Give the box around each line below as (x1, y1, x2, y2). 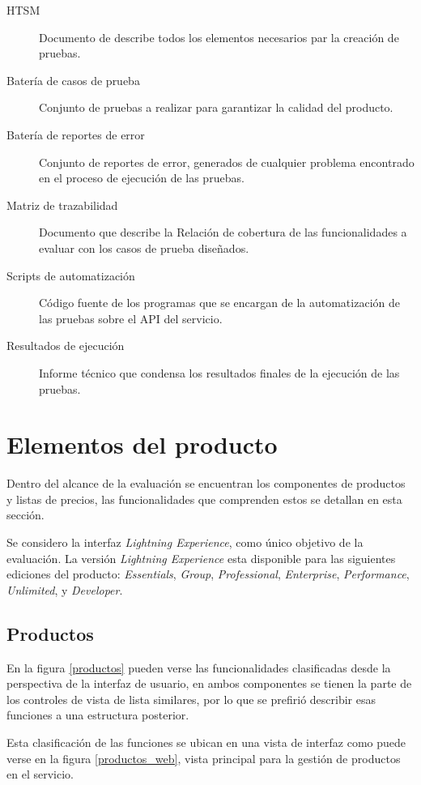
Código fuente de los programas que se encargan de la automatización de (39, 294, 400, 311)
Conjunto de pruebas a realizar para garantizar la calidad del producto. (39, 99, 393, 116)
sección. (6, 506, 45, 523)
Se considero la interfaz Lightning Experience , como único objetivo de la (6, 534, 364, 550)
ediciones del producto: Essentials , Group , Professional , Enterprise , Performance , (6, 565, 410, 582)
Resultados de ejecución (6, 337, 125, 354)
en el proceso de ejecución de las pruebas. (39, 169, 245, 186)
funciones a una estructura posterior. (6, 706, 189, 723)
